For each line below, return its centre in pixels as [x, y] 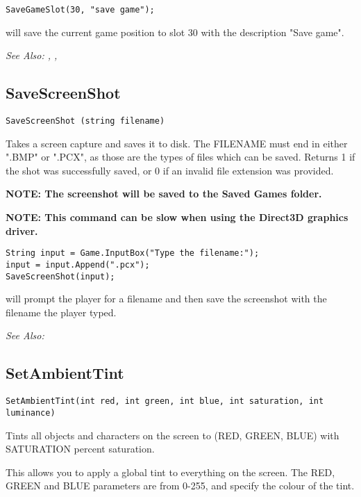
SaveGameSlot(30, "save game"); [80, 10]
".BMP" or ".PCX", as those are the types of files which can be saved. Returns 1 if [180, 157]
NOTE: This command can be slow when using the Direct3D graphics [177, 217]
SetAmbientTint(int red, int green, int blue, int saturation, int [165, 401]
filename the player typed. [61, 312]
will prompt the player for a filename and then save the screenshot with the [166, 299]
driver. [22, 230]
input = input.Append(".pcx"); [78, 264]
